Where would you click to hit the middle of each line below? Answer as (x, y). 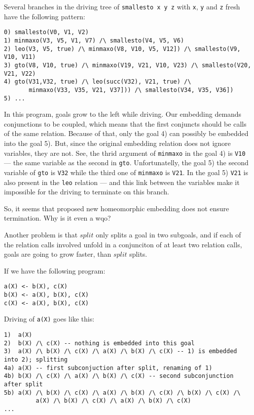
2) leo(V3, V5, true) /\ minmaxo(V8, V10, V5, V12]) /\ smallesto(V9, (122, 49)
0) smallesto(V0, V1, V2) (46, 32)
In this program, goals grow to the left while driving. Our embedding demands (123, 114)
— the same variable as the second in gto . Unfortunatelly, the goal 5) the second (126, 162)
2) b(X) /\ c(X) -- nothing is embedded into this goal (99, 343)
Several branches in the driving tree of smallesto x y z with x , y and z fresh (122, 6)
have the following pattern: (45, 16)
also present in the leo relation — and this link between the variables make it (122, 182)
